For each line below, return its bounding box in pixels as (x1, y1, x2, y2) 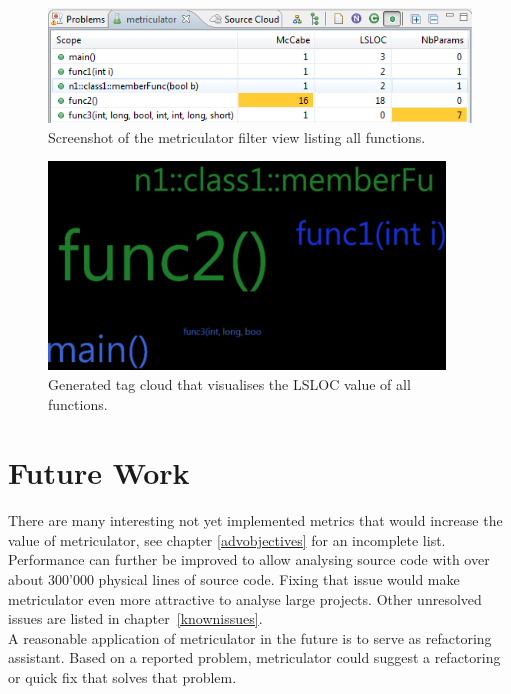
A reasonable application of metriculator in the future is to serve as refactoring (8, 627, 492, 648)
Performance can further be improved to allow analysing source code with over (8, 549, 490, 570)
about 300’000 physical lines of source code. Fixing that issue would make (8, 569, 460, 590)
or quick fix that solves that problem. (8, 667, 237, 688)
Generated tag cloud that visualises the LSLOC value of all (48, 373, 411, 394)
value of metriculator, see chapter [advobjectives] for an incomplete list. (8, 529, 446, 550)
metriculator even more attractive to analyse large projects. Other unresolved (8, 588, 482, 609)
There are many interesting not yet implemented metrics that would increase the (8, 510, 503, 531)
